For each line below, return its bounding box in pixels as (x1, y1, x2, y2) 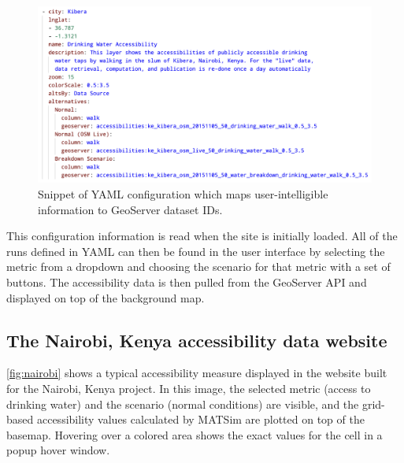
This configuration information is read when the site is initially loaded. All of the (6, 228, 398, 244)
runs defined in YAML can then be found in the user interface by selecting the (6, 243, 385, 259)
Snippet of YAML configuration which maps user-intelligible (38, 186, 328, 202)
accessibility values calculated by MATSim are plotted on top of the (36, 411, 365, 428)
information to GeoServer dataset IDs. (38, 201, 223, 217)
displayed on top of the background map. (6, 289, 205, 306)
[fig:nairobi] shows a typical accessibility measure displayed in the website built (6, 365, 387, 381)
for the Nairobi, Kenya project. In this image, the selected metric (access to (6, 380, 371, 396)
